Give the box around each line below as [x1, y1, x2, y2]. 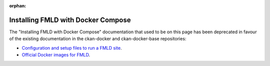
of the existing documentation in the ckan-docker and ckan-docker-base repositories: [9, 36, 186, 42]
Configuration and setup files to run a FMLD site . [21, 45, 122, 51]
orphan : [9, 3, 26, 8]
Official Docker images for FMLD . [21, 52, 90, 58]
